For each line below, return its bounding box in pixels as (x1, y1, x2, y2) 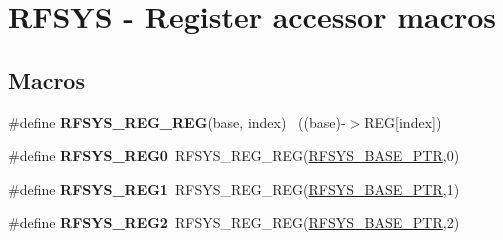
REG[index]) (364, 111, 442, 132)
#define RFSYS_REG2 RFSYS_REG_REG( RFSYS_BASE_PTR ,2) (8, 212, 460, 233)
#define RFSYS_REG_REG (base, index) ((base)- (8, 111, 346, 132)
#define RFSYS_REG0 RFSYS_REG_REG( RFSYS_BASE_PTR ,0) (8, 145, 460, 166)
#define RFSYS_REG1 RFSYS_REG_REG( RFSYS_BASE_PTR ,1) (8, 178, 460, 199)
